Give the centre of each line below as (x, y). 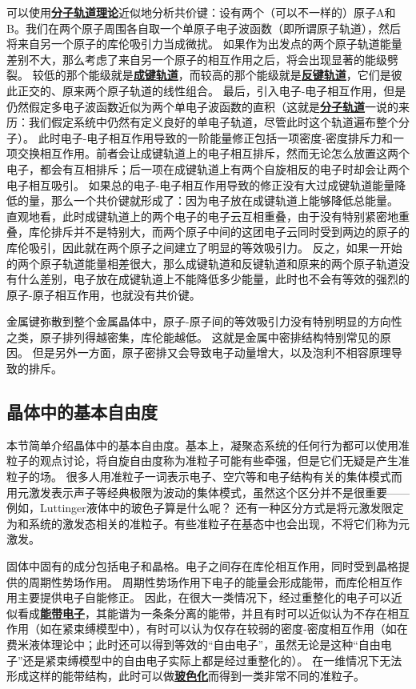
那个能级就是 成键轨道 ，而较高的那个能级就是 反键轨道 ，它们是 (228, 75)
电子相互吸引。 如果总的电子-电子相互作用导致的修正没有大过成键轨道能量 (201, 184)
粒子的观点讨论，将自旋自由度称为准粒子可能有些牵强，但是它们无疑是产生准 (208, 461)
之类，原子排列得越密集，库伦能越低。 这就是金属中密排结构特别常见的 (193, 336)
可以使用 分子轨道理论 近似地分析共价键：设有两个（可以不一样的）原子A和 (201, 12)
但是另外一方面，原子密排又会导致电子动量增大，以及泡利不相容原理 (212, 353)
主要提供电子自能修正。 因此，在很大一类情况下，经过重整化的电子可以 (204, 597)
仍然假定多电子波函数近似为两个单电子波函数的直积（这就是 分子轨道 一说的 (202, 106)
